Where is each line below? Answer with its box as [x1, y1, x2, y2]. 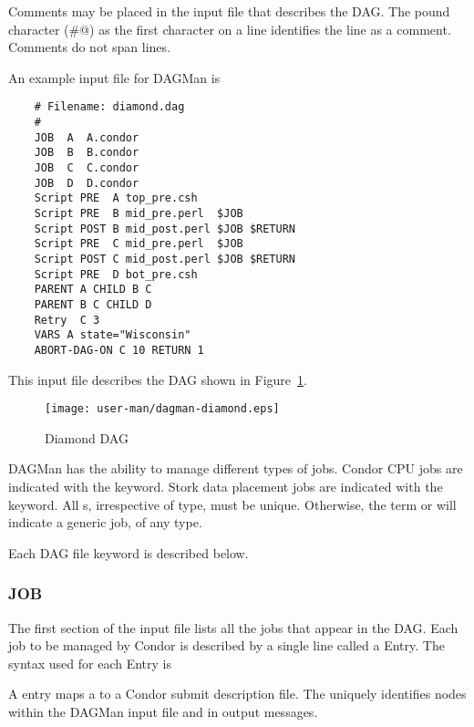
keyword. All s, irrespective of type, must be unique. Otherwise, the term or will [8, 494, 457, 514]
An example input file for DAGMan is [8, 68, 221, 87]
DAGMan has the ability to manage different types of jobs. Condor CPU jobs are [8, 459, 463, 478]
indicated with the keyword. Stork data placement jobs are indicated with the [8, 476, 443, 495]
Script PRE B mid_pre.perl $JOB [34, 206, 243, 220]
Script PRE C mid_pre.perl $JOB [34, 237, 243, 251]
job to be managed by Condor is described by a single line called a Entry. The [8, 636, 445, 655]
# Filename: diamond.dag [34, 100, 185, 114]
